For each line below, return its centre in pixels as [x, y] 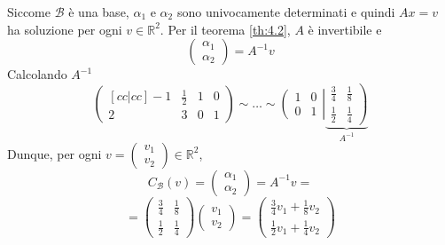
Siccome [29, 12]
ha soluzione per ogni [65, 29]
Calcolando [37, 74]
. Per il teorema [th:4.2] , [225, 29]
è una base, [99, 12]
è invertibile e [345, 29]
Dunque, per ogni [55, 153]
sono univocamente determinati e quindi [286, 12]
